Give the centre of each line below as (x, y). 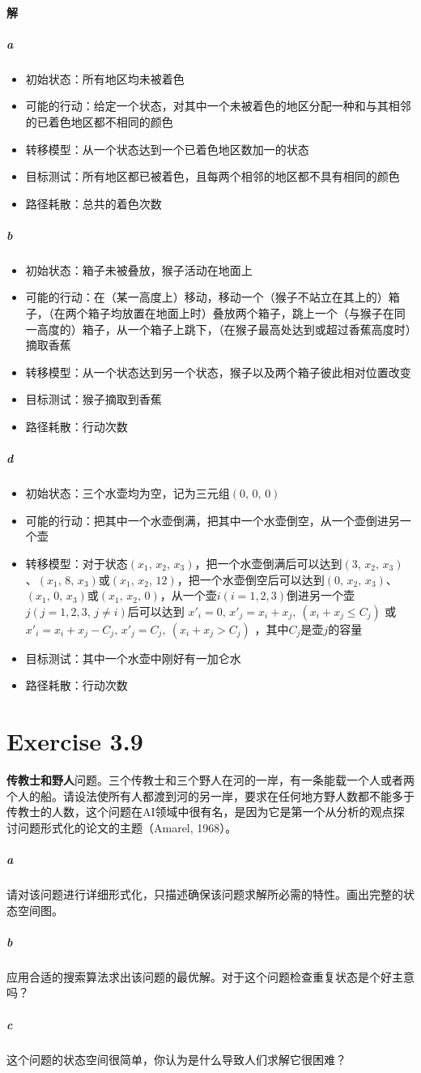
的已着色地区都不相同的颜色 (99, 121)
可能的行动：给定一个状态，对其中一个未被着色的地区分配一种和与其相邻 (218, 106)
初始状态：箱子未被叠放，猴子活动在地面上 (139, 269)
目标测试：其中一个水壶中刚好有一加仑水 (133, 658)
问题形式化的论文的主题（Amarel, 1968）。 (127, 827)
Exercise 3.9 (75, 741)
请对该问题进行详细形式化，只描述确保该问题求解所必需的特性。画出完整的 (205, 894)
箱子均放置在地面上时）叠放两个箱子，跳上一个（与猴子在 (241, 313)
